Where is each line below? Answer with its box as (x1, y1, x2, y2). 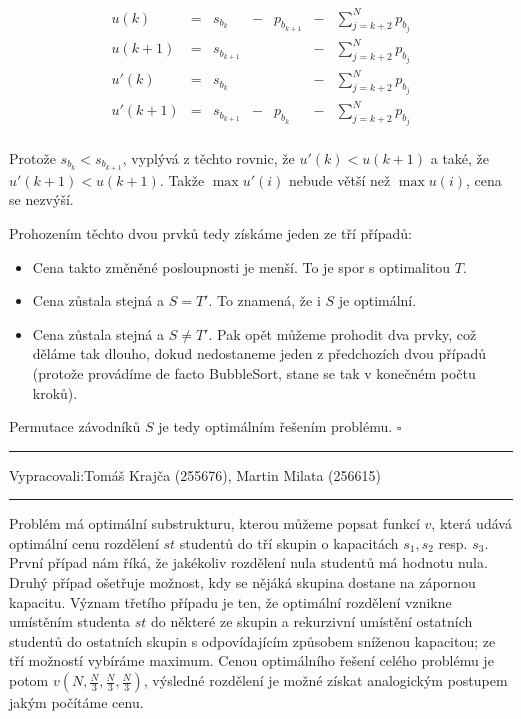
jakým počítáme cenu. (9, 692, 144, 713)
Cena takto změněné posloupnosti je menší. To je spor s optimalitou (32, 256, 451, 277)
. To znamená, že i (208, 290, 321, 311)
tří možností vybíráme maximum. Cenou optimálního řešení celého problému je (9, 650, 494, 671)
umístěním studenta (9, 611, 131, 632)
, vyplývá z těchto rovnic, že (122, 147, 295, 168)
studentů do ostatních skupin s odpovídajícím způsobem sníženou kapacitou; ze (9, 630, 496, 651)
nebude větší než (288, 169, 391, 190)
